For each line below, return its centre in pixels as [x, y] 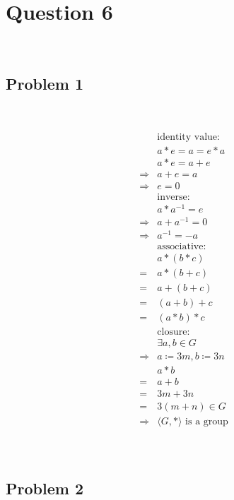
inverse [172, 197]
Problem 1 [45, 84]
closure [172, 332]
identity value [187, 137]
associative [180, 247]
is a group [207, 422]
